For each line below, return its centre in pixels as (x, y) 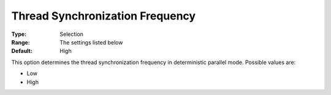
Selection (72, 34)
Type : (19, 34)
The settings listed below (91, 42)
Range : (21, 42)
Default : (22, 51)
